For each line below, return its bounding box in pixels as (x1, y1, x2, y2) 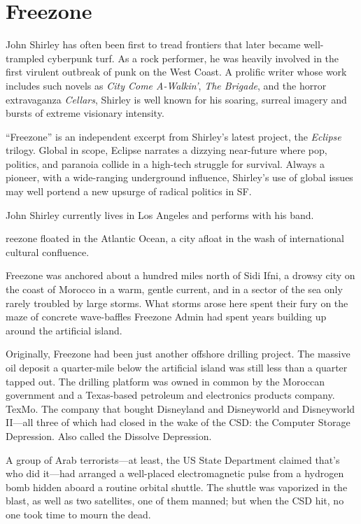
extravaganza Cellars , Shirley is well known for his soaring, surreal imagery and (6, 92, 347, 106)
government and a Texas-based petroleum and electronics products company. (6, 388, 335, 402)
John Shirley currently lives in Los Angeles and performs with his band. (6, 207, 314, 222)
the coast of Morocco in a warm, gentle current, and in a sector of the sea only (6, 282, 343, 297)
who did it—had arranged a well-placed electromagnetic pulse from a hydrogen (6, 466, 344, 481)
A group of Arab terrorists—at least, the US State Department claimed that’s (6, 452, 340, 467)
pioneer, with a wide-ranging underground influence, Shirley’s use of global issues (6, 170, 353, 185)
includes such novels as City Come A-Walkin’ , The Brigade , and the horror (6, 78, 327, 92)
